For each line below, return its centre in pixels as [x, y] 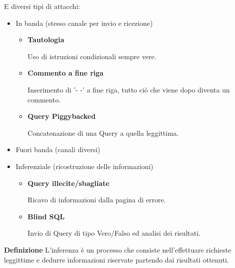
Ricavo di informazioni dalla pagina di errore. [97, 200]
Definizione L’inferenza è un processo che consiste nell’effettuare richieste [118, 249]
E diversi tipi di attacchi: [42, 6]
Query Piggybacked [62, 116]
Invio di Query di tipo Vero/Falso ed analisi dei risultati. [114, 233]
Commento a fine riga [66, 73]
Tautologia [46, 40]
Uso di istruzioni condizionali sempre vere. [92, 56]
